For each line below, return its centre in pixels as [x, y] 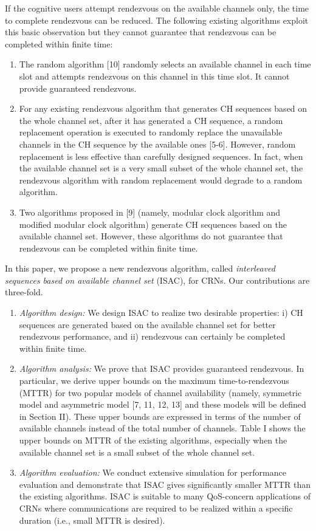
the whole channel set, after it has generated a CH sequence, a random [151, 120]
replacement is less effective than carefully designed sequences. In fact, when [161, 156]
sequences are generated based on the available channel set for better [147, 324]
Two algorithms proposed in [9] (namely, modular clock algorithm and [150, 212]
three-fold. [24, 292]
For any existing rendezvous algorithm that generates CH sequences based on [163, 108]
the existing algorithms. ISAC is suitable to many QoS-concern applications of [165, 496]
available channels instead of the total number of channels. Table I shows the [162, 428]
